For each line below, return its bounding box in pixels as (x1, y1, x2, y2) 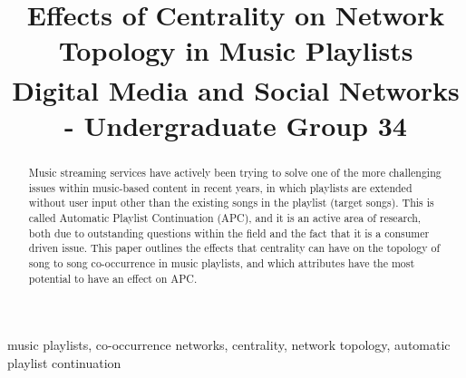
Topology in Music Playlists (58, 32, 413, 69)
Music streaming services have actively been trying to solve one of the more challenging (28, 165, 442, 180)
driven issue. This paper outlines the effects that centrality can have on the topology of (28, 240, 441, 256)
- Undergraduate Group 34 (64, 107, 407, 144)
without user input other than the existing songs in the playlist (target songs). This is (28, 195, 434, 210)
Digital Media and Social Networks (12, 71, 460, 108)
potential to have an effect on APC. (28, 270, 198, 286)
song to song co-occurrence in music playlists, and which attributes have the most (28, 256, 415, 270)
